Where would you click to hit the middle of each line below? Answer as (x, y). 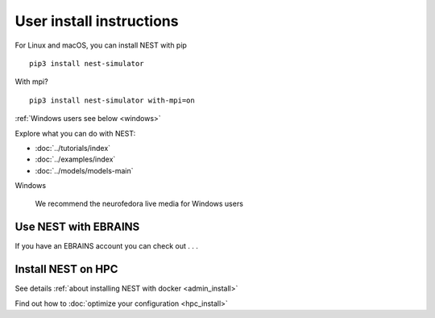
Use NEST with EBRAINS (77, 227)
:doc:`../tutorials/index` (73, 148)
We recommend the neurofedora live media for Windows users (139, 204)
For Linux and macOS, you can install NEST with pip (101, 45)
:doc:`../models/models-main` (84, 170)
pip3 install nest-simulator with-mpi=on (112, 100)
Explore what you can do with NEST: (75, 133)
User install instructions (97, 21)
